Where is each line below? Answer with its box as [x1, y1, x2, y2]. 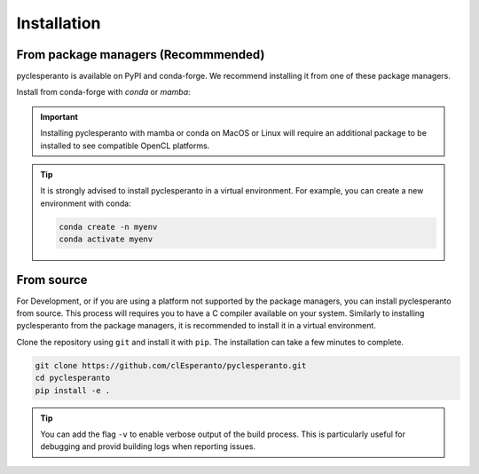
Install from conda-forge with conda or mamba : [16, 87, 191, 98]
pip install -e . [35, 385, 111, 395]
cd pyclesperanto [35, 373, 111, 383]
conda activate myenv [59, 234, 153, 244]
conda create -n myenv [59, 222, 158, 232]
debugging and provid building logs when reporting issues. [40, 441, 256, 452]
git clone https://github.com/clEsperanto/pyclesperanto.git [35, 360, 307, 370]
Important [40, 111, 79, 122]
